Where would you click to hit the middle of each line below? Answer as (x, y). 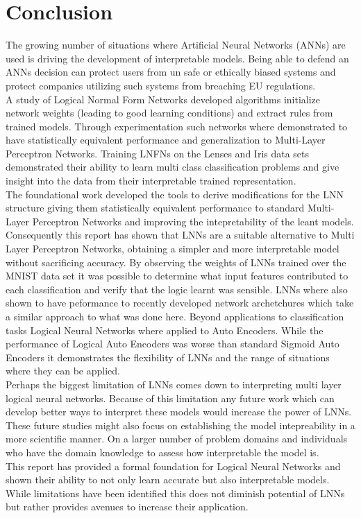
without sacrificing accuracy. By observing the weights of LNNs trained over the (176, 262)
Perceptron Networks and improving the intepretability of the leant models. (193, 221)
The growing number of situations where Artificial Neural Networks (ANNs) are (176, 45)
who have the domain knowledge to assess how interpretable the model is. (162, 452)
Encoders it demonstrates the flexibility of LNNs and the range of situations (168, 357)
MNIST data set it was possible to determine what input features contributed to (177, 276)
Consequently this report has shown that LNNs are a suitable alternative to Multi (180, 235)
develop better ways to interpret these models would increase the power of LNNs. (179, 412)
